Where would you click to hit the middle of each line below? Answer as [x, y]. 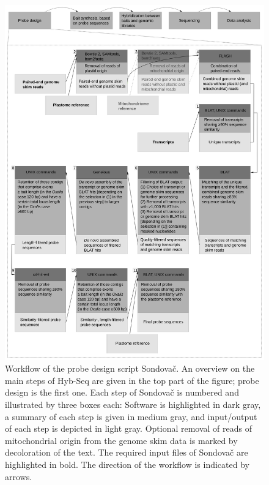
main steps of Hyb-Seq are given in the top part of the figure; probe [132, 380]
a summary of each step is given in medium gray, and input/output [131, 416]
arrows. [19, 476]
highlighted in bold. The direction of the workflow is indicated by [127, 464]
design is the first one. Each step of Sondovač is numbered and [122, 392]
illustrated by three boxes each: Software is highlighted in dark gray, [133, 404]
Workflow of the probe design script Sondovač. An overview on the [130, 368]
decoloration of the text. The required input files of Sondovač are [127, 452]
